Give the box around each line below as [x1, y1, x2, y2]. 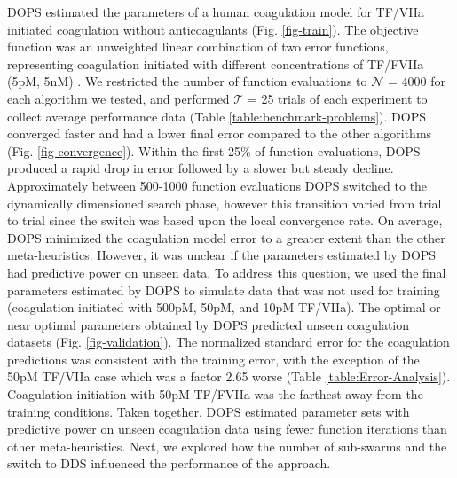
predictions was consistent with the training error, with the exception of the [7, 349, 420, 368]
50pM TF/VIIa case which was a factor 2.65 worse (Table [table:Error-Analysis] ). [7, 367, 451, 386]
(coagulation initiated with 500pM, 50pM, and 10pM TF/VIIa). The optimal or [7, 298, 441, 317]
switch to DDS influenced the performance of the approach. [7, 454, 331, 473]
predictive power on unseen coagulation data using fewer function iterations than [7, 419, 447, 438]
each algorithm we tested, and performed [7, 89, 230, 107]
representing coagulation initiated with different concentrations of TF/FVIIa [7, 54, 424, 73]
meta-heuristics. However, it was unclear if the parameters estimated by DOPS [7, 246, 437, 264]
